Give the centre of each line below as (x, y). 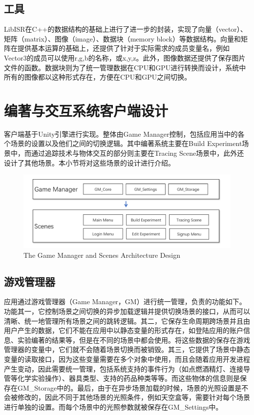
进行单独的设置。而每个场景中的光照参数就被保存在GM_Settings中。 (113, 406)
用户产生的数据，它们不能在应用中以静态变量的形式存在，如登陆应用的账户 (124, 330)
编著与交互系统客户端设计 (86, 110)
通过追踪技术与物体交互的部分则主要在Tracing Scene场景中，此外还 (138, 153)
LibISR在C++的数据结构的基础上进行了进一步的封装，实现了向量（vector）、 (126, 29)
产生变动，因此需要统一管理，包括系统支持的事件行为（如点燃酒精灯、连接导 (127, 368)
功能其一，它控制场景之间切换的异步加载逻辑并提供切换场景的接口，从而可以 (127, 311)
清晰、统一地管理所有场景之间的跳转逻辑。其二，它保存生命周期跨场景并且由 (127, 321)
